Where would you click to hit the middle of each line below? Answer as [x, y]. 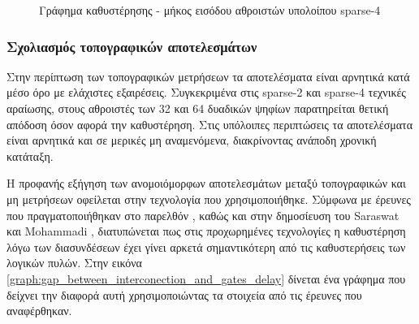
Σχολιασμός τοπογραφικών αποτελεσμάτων [132, 46]
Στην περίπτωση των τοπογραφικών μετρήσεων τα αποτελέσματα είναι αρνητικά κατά [208, 76]
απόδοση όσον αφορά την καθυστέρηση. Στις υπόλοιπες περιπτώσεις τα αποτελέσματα [210, 124]
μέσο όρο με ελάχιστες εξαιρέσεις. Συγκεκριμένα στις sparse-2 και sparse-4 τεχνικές [206, 92]
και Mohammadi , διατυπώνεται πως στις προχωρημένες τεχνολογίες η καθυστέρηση [206, 231]
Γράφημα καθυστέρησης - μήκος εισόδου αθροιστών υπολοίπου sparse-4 [210, 10]
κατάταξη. [30, 156]
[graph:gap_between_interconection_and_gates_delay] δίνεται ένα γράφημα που [206, 278]
